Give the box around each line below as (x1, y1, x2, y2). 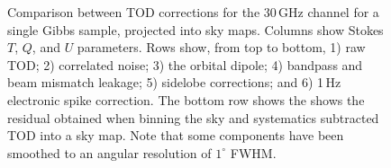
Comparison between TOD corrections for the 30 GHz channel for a (7, 3, 379, 21)
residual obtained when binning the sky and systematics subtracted (7, 108, 379, 127)
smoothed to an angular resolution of (7, 143, 212, 162)
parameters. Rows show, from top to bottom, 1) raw (77, 38, 366, 57)
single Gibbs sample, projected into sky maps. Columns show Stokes (7, 20, 384, 39)
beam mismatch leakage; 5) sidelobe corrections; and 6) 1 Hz (7, 73, 341, 92)
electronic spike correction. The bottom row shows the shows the (7, 90, 365, 109)
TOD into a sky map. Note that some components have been (7, 126, 344, 145)
